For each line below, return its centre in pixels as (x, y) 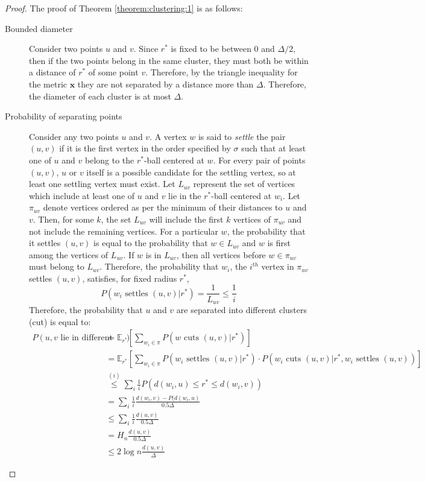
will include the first (186, 219)
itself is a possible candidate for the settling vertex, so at (191, 172)
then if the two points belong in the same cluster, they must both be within (169, 60)
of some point (113, 72)
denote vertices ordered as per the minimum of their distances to (163, 207)
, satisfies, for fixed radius (130, 278)
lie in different (87, 338)
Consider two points (66, 49)
